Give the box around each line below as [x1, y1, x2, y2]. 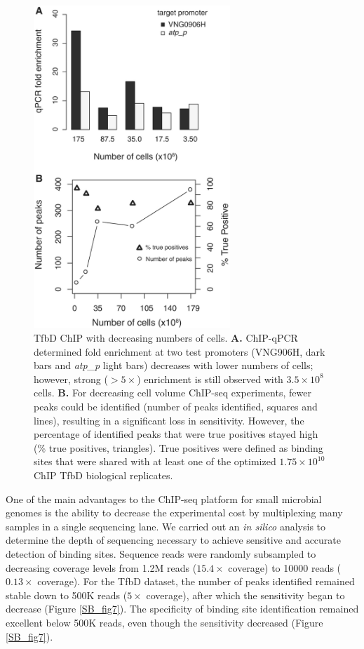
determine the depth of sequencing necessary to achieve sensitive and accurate [6, 533, 342, 547]
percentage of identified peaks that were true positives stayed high [34, 427, 318, 441]
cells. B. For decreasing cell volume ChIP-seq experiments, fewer [34, 385, 311, 400]
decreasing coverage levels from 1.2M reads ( [6, 560, 197, 575]
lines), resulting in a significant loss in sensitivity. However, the [34, 413, 304, 427]
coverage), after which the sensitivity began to [146, 587, 345, 602]
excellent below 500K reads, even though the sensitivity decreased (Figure [6, 615, 323, 629]
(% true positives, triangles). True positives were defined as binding [34, 440, 323, 455]
